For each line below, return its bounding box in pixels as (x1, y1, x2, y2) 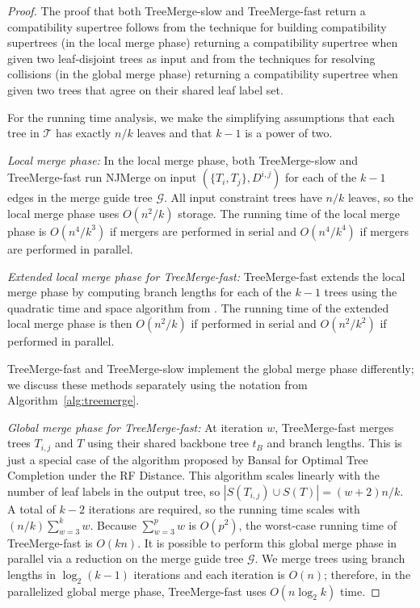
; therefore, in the (324, 565, 411, 582)
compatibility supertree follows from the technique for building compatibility (7, 18, 387, 35)
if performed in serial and (191, 315, 317, 332)
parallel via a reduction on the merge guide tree (7, 550, 244, 567)
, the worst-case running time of (238, 516, 397, 533)
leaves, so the (347, 189, 414, 206)
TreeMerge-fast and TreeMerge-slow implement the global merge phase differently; (7, 359, 414, 376)
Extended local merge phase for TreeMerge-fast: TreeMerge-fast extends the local (7, 267, 405, 284)
